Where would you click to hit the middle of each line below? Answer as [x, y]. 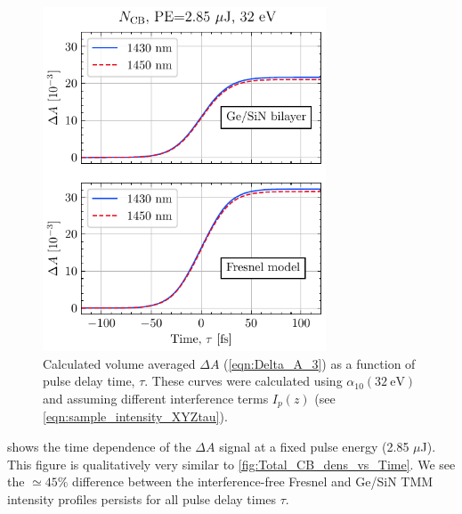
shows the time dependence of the [99, 446]
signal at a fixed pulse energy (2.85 [314, 446]
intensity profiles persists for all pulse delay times [142, 498]
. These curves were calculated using [243, 381]
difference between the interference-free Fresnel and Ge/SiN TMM [253, 481]
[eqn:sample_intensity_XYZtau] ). [135, 416]
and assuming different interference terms [156, 398]
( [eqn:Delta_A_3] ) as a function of [320, 363]
